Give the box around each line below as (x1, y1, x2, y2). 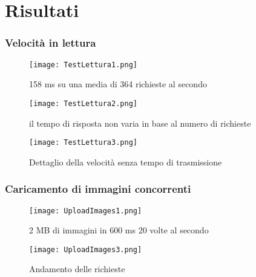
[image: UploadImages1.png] (29, 206, 142, 215)
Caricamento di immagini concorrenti (5, 181, 191, 196)
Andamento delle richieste (29, 262, 125, 275)
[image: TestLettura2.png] (29, 99, 137, 108)
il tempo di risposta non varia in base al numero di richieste (29, 116, 251, 129)
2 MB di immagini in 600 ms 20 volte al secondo (29, 224, 209, 236)
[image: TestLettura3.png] (29, 138, 137, 147)
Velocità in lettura (5, 35, 96, 50)
